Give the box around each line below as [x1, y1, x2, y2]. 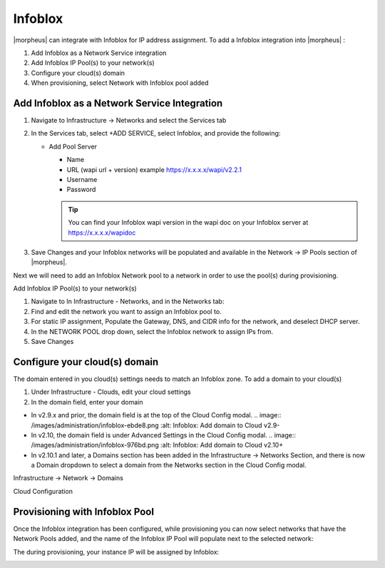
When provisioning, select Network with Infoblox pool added [31, 78, 209, 87]
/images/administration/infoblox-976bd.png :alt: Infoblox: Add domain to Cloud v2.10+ [31, 441, 284, 450]
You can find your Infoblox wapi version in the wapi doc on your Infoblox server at [68, 218, 309, 227]
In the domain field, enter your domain [31, 397, 143, 406]
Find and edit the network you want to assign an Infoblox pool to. [31, 307, 222, 315]
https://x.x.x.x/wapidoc [68, 228, 136, 237]
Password [66, 186, 96, 194]
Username [66, 175, 98, 183]
